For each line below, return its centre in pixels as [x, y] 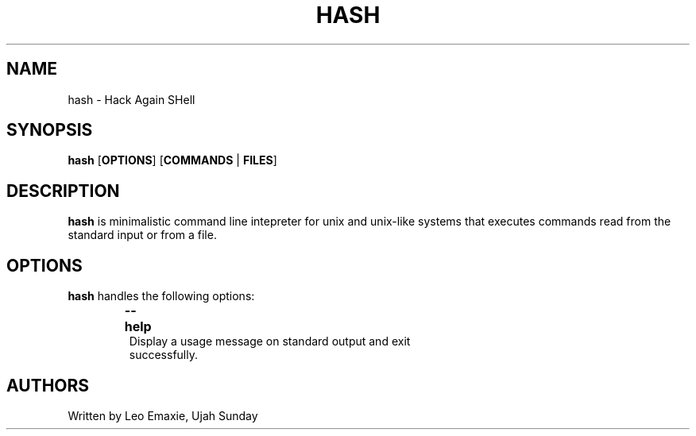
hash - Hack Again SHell [131, 99]
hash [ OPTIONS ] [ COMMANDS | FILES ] [172, 160]
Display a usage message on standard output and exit [270, 341]
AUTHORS [48, 385]
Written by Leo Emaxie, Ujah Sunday [163, 415]
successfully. [163, 355]
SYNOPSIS [50, 130]
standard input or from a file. [142, 235]
